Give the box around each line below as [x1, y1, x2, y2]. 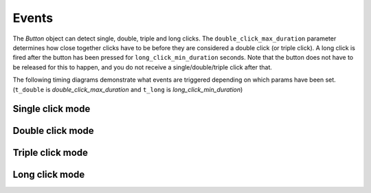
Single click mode [12, 103, 91, 115]
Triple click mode [12, 147, 89, 159]
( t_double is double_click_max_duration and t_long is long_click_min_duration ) [12, 85, 243, 93]
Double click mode [12, 125, 94, 137]
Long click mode [12, 169, 85, 181]
